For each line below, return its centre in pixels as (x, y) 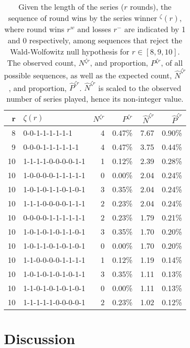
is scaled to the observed (140, 88)
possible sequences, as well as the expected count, (88, 75)
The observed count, (41, 63)
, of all (172, 63)
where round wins (34, 29)
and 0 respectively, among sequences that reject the (95, 40)
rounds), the (151, 7)
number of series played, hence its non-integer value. (95, 99)
